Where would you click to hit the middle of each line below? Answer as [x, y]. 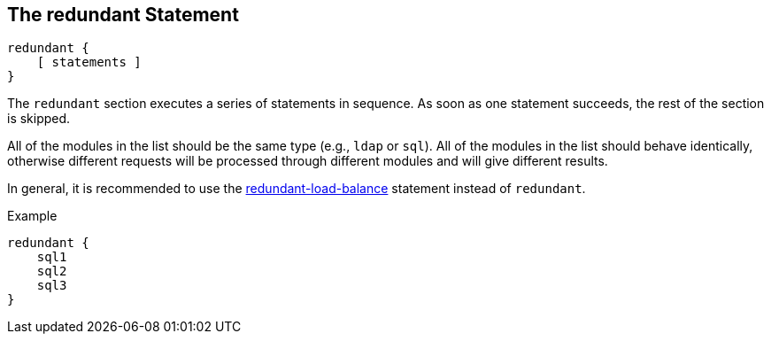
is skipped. [39, 119]
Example [32, 216]
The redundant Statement [123, 15]
